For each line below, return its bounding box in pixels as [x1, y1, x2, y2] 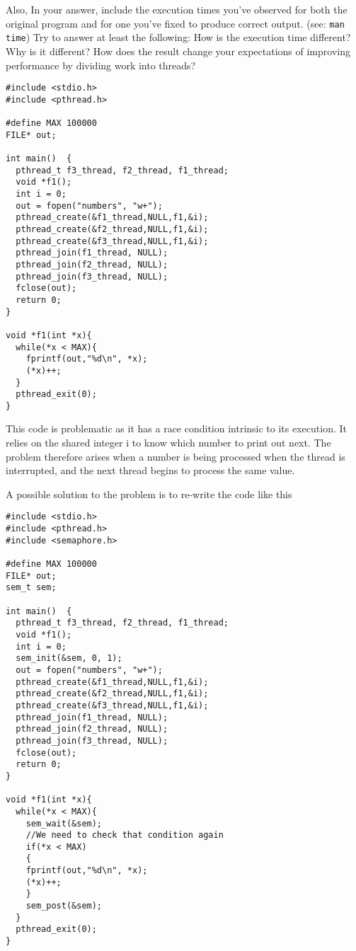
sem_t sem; [6, 582, 57, 593]
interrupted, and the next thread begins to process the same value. [6, 463, 295, 478]
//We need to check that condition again [25, 830, 224, 841]
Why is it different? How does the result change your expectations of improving [6, 43, 350, 58]
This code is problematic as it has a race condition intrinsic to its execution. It [6, 421, 347, 436]
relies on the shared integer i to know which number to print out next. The [6, 435, 331, 450]
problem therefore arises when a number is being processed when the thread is [6, 449, 345, 463]
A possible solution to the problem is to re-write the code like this [6, 486, 292, 501]
